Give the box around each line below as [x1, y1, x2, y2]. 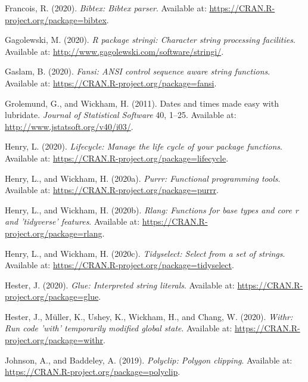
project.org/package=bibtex [5, 13, 107, 26]
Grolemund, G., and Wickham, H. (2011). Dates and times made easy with [5, 97, 279, 109]
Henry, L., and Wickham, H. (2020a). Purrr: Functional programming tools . [5, 172, 281, 184]
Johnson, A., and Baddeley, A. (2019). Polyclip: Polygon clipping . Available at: [5, 353, 293, 366]
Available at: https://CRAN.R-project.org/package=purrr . [5, 184, 219, 196]
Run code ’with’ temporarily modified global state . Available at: [5, 322, 232, 334]
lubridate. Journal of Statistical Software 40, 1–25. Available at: [5, 108, 237, 121]
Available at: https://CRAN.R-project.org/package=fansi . [5, 76, 217, 89]
